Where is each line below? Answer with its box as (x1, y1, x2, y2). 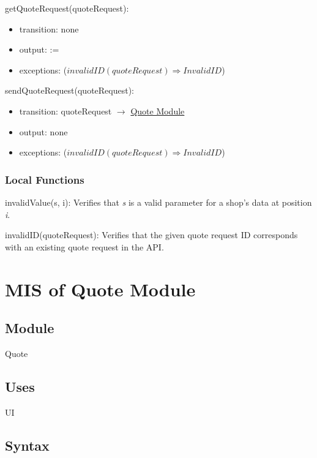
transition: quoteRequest (19, 104, 112, 117)
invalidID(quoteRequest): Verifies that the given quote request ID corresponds (5, 228, 298, 241)
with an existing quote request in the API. (5, 240, 164, 253)
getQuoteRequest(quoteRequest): (5, 2, 129, 14)
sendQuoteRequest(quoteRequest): (5, 84, 135, 97)
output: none (19, 125, 68, 138)
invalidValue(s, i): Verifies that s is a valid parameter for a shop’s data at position (5, 195, 312, 208)
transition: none (19, 22, 79, 35)
